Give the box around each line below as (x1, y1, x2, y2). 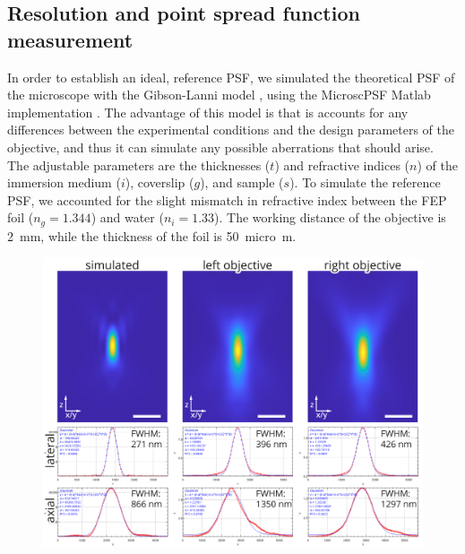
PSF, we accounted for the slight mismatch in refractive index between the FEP (7, 190, 447, 209)
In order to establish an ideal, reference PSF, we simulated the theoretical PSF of (7, 67, 455, 86)
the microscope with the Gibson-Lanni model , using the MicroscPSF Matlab (7, 85, 431, 104)
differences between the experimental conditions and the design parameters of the (7, 120, 454, 139)
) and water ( (90, 208, 164, 227)
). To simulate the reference (289, 173, 441, 192)
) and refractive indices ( (274, 155, 410, 174)
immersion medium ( (7, 173, 121, 192)
